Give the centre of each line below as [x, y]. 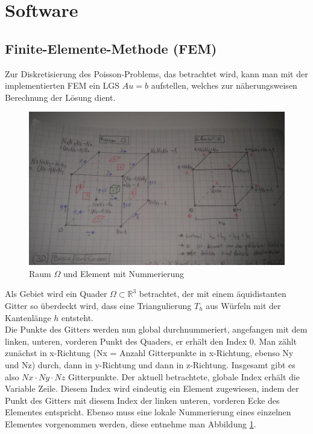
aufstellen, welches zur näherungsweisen [224, 85]
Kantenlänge [28, 317]
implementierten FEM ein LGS [62, 85]
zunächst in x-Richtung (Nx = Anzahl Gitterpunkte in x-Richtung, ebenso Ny [149, 353]
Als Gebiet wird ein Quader [56, 294]
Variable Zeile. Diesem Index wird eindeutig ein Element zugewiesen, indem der [152, 388]
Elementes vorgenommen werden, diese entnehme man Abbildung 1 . [131, 423]
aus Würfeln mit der [243, 305]
